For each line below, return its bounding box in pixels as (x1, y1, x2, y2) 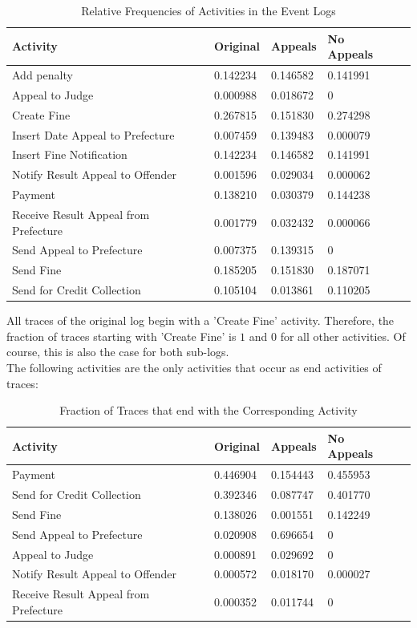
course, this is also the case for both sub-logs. (6, 343, 229, 360)
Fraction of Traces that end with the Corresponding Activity (59, 402, 358, 419)
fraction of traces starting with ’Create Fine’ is (6, 327, 237, 344)
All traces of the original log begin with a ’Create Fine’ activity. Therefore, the (6, 312, 395, 329)
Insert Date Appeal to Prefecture (12, 126, 175, 143)
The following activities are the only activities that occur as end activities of (6, 359, 382, 375)
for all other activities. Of (280, 327, 406, 344)
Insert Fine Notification (12, 146, 128, 163)
